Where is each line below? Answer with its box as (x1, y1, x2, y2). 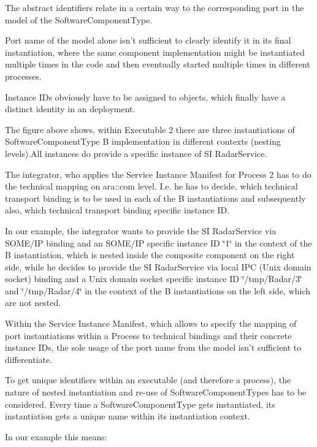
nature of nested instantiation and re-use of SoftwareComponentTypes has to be (5, 386, 307, 399)
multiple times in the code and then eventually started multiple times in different (5, 58, 310, 71)
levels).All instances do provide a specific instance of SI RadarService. (5, 147, 267, 159)
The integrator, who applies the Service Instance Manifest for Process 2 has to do (5, 167, 311, 180)
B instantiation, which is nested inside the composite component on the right (5, 248, 295, 261)
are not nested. (5, 296, 61, 309)
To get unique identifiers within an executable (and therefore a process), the (5, 373, 291, 386)
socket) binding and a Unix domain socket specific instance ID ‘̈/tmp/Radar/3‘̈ (5, 272, 302, 285)
